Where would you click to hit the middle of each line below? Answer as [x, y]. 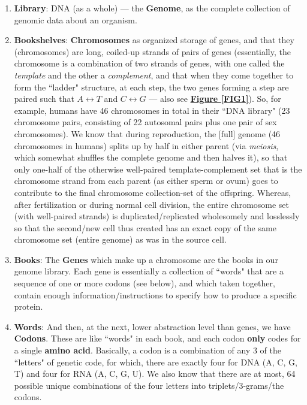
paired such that [44, 99]
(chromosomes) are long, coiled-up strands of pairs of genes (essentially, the [152, 51]
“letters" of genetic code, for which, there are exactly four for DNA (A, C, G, [156, 362]
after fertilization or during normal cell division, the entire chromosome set [152, 204]
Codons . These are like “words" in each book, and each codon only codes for [157, 338]
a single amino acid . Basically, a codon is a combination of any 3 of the [148, 350]
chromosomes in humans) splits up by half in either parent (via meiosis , [146, 145]
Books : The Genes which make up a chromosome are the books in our [146, 259]
